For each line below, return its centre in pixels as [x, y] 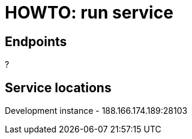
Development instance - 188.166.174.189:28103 [96, 111]
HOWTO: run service [89, 13]
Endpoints [36, 41]
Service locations [58, 87]
